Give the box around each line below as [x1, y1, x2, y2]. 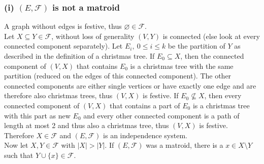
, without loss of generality [51, 30, 135, 41]
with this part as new [4, 110, 71, 120]
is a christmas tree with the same [130, 60, 234, 71]
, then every [204, 90, 242, 101]
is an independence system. [103, 130, 187, 140]
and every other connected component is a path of [83, 110, 240, 120]
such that [4, 149, 34, 160]
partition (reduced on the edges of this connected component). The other [4, 70, 232, 81]
